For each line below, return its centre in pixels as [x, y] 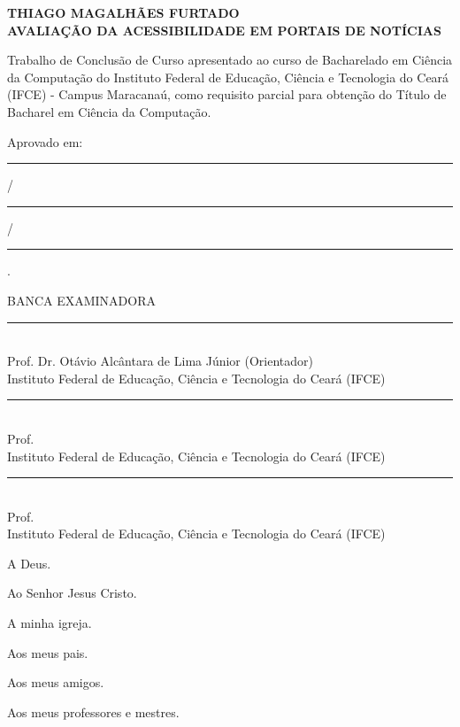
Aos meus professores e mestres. [93, 712]
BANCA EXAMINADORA [81, 300]
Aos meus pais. [48, 652]
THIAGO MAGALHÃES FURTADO [123, 12]
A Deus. [29, 563]
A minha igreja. [50, 623]
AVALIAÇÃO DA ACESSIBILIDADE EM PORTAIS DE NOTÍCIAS [224, 30]
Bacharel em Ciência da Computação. [109, 111]
